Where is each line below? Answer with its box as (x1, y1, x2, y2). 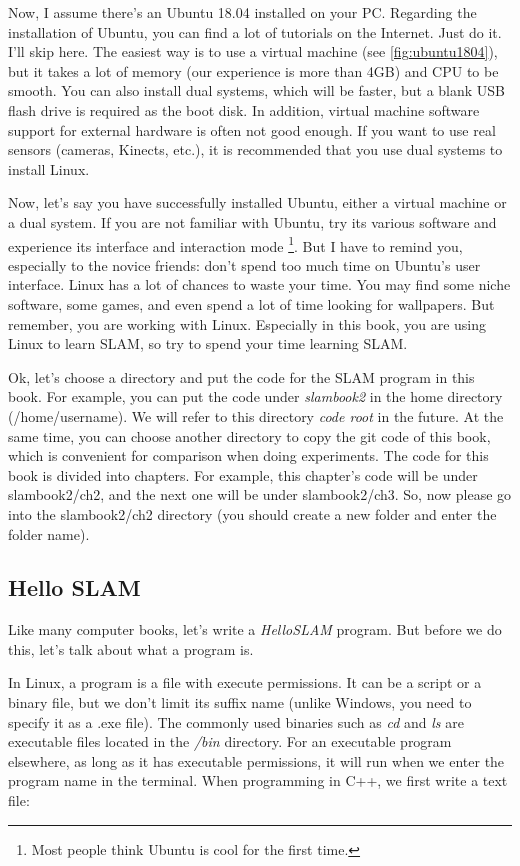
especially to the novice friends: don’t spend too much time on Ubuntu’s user (8, 254, 481, 275)
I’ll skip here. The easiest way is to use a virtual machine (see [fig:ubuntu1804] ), (8, 41, 498, 62)
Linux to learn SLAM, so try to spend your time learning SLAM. (8, 333, 408, 354)
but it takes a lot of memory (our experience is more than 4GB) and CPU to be (8, 60, 499, 81)
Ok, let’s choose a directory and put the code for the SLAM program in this (8, 366, 475, 387)
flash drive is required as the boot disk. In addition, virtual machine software (8, 99, 480, 120)
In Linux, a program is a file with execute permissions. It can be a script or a (8, 672, 482, 693)
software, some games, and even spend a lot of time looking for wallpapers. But (8, 293, 495, 314)
